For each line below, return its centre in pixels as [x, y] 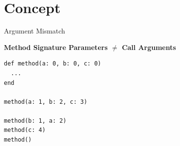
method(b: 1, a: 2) [35, 121]
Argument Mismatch [35, 31]
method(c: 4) [25, 130]
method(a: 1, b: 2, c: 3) [46, 102]
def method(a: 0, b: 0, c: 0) [53, 64]
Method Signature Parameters [56, 47]
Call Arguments [149, 47]
